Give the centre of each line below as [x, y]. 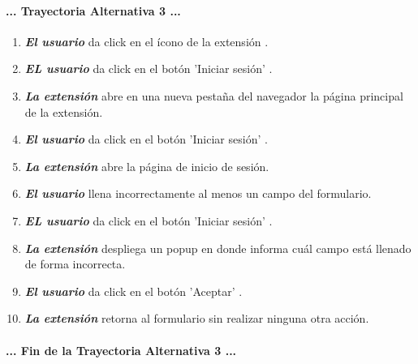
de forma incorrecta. [75, 264]
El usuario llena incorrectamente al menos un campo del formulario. [198, 193]
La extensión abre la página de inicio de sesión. [147, 166]
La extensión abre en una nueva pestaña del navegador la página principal [214, 95]
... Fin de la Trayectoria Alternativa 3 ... [121, 350]
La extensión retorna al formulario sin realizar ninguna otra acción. [197, 318]
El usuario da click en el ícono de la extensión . [147, 41]
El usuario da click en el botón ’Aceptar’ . [134, 291]
